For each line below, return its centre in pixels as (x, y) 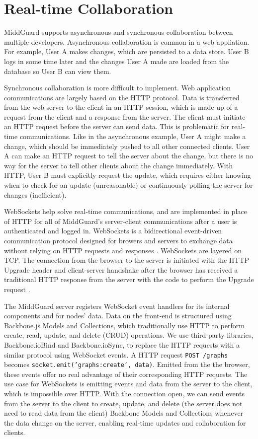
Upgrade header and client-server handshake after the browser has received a (121, 269)
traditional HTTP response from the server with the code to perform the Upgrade (129, 279)
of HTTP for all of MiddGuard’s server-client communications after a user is (121, 221)
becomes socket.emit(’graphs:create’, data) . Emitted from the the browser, (127, 364)
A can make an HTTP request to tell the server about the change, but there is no (129, 156)
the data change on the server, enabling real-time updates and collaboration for (125, 422)
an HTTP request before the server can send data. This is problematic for (117, 126)
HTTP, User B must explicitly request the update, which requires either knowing (128, 175)
